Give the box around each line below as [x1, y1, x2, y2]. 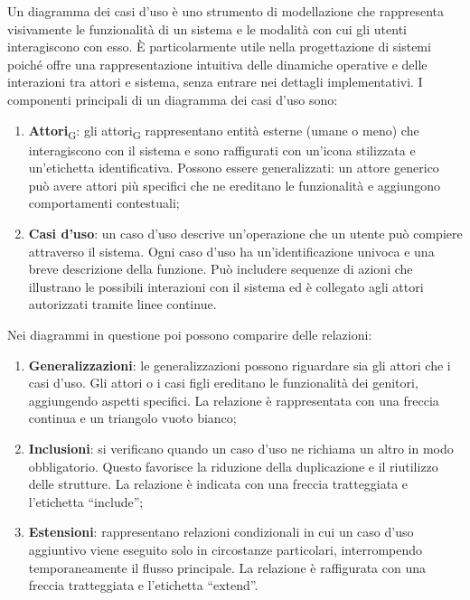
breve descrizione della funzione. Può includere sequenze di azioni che [28, 259, 413, 278]
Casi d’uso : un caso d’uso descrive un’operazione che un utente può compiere [28, 224, 463, 243]
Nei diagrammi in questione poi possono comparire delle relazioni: [7, 325, 372, 344]
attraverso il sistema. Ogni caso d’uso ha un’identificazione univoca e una [28, 241, 435, 260]
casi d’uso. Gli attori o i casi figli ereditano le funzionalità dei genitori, [28, 373, 418, 392]
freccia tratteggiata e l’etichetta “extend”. [28, 576, 258, 595]
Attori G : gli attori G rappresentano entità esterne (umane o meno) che [28, 120, 419, 142]
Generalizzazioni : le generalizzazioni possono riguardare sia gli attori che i [28, 355, 451, 374]
